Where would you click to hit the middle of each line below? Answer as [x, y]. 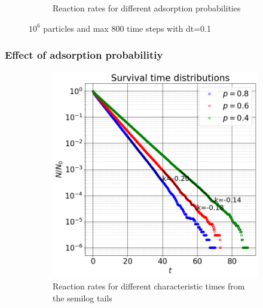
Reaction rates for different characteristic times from [149, 286]
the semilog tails [82, 298]
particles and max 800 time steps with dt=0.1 [127, 28]
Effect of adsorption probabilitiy [84, 55]
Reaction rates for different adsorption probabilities [147, 8]
